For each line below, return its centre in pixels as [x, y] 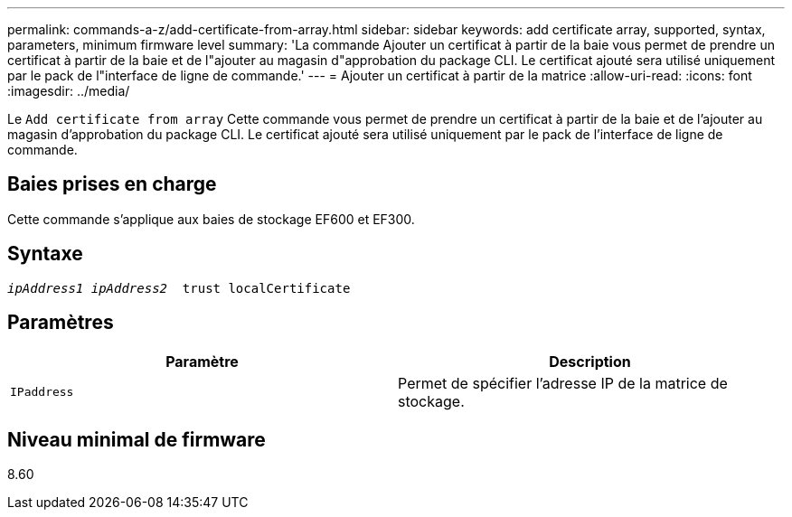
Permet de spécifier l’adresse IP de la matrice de [563, 383]
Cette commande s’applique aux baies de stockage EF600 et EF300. [211, 219]
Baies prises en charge [112, 184]
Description [590, 361]
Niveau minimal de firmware [137, 439]
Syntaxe [45, 254]
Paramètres [61, 323]
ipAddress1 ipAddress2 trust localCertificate [179, 288]
